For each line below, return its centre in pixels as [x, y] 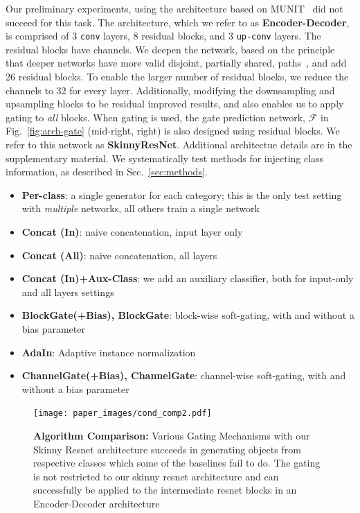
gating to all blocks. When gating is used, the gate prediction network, [156, 117]
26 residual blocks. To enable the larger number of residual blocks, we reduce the [177, 77]
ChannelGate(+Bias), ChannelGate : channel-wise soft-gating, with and [184, 375]
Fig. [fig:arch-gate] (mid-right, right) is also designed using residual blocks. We [173, 131]
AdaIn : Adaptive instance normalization [109, 352]
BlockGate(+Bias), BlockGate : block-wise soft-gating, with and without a [188, 315]
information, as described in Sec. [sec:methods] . [107, 172]
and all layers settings [68, 292]
